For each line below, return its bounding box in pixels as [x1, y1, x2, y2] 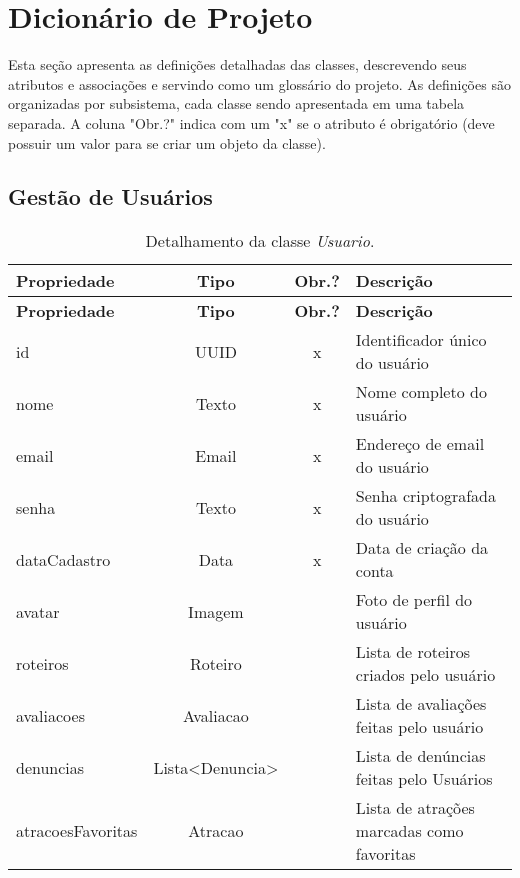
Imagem [188, 599, 244, 623]
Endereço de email [355, 432, 485, 456]
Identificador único [355, 328, 487, 352]
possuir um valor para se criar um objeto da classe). [8, 132, 326, 153]
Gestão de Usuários [8, 181, 213, 212]
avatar [16, 599, 60, 623]
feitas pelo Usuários [355, 767, 493, 791]
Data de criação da [355, 536, 489, 560]
